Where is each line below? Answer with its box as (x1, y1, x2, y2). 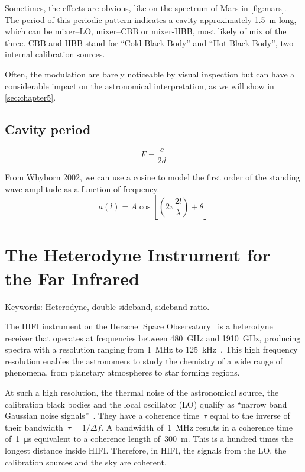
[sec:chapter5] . (5, 91, 56, 104)
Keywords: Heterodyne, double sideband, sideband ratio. (5, 300, 210, 312)
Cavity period (5, 120, 91, 138)
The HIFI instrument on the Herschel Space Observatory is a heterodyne (5, 320, 273, 332)
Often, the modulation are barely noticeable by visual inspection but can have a (5, 67, 295, 80)
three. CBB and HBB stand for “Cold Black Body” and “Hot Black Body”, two (5, 36, 294, 49)
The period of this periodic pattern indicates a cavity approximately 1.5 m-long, (5, 13, 297, 25)
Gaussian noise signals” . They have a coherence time (5, 409, 200, 422)
